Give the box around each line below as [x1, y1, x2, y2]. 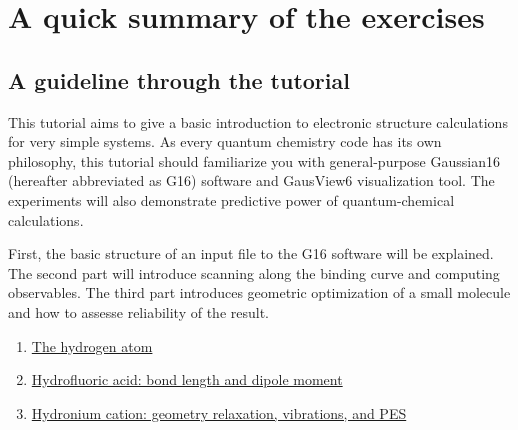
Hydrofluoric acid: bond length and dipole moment [31, 369, 343, 390]
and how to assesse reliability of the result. [8, 301, 270, 322]
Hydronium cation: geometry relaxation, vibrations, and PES [31, 402, 407, 423]
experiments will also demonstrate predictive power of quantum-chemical [8, 189, 455, 210]
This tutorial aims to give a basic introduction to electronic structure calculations [8, 111, 508, 132]
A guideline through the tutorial [8, 64, 350, 95]
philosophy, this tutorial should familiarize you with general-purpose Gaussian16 [8, 150, 500, 171]
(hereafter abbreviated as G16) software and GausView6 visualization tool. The [8, 170, 495, 191]
